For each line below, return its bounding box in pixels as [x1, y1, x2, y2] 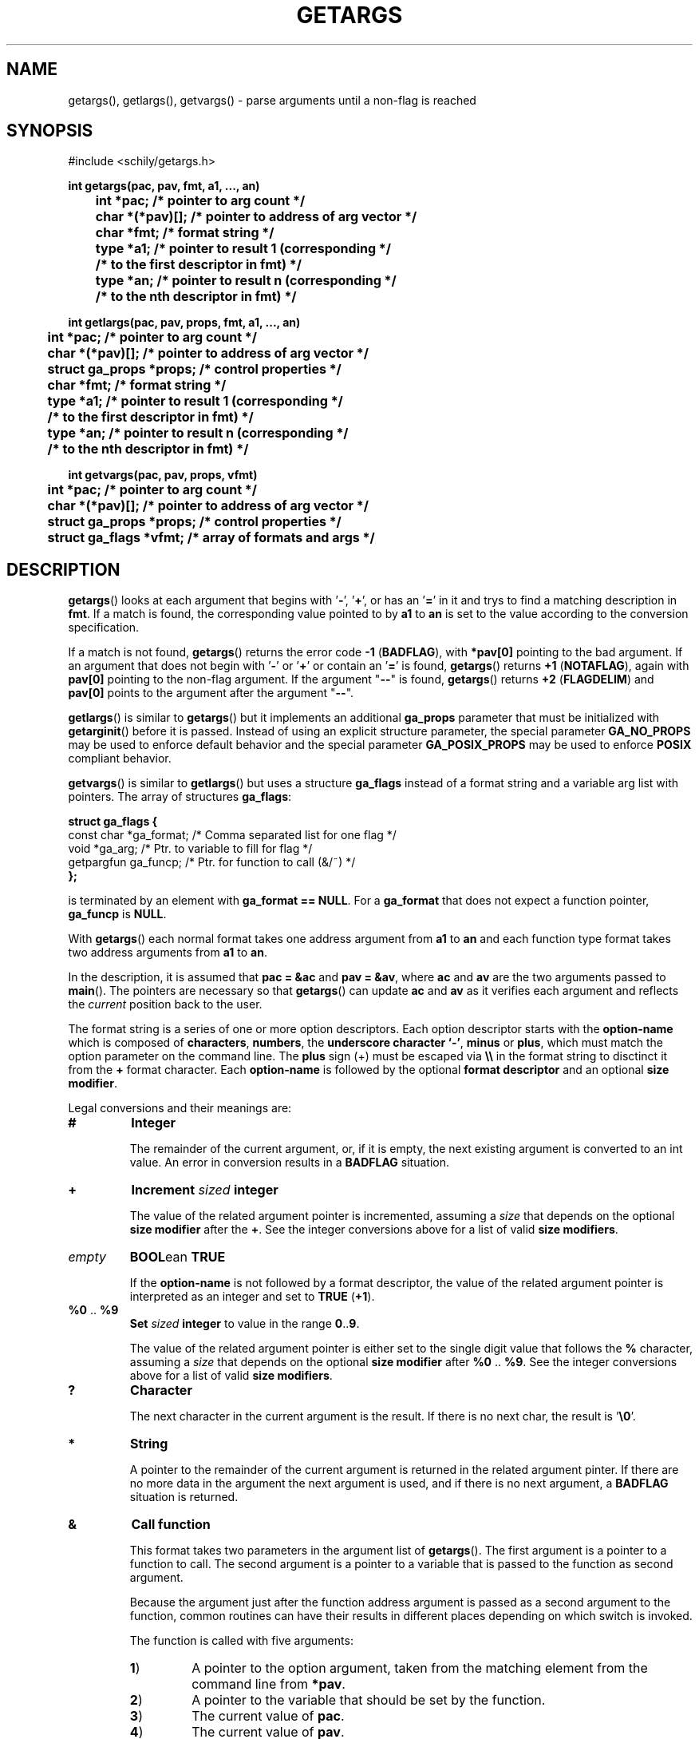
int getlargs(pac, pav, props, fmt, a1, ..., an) [68, 315, 301, 330]
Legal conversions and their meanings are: [68, 1101, 292, 1115]
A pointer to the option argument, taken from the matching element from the [192, 1660, 648, 1677]
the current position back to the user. [68, 997, 263, 1012]
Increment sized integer [131, 1182, 278, 1198]
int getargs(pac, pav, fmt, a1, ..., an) [68, 179, 260, 193]
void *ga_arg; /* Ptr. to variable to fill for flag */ [68, 842, 313, 856]
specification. [68, 620, 140, 635]
